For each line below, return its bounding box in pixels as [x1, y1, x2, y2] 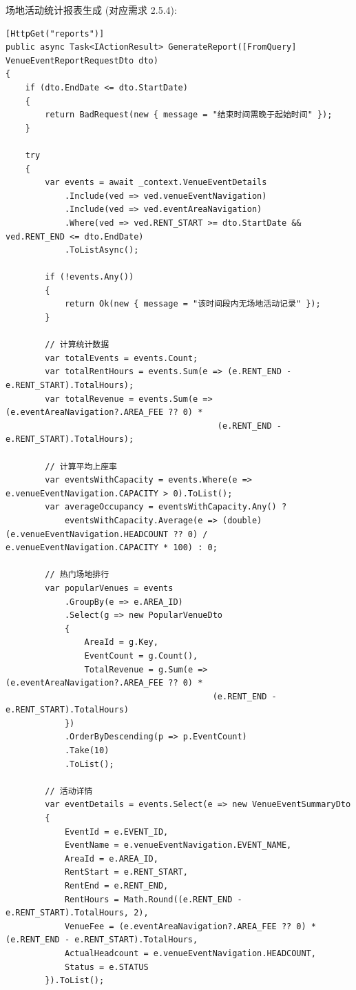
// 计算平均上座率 [45, 461, 117, 472]
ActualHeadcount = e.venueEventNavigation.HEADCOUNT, [64, 948, 317, 958]
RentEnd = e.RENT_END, [64, 881, 169, 891]
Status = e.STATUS [64, 962, 149, 972]
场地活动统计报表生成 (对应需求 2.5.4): [6, 3, 177, 17]
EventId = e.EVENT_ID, [64, 826, 169, 837]
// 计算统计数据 [45, 340, 109, 350]
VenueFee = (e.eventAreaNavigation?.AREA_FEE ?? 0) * [64, 921, 317, 931]
